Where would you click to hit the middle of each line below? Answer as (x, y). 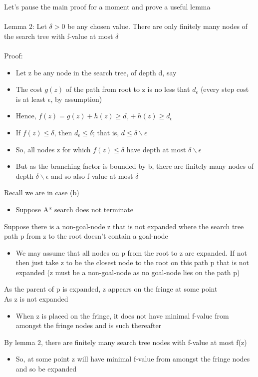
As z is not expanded (36, 299)
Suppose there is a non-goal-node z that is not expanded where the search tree (124, 226)
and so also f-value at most (92, 176)
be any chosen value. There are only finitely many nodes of (157, 26)
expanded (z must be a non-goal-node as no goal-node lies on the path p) (128, 272)
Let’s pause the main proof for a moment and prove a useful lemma (107, 6)
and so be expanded (46, 369)
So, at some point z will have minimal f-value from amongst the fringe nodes (133, 359)
